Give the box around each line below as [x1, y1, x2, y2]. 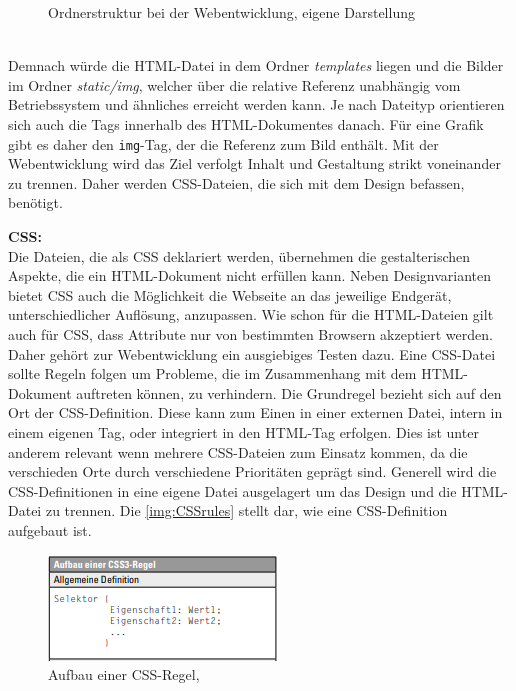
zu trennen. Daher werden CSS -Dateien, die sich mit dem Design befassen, [8, 172, 465, 193]
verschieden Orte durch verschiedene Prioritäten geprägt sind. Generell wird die [8, 461, 497, 482]
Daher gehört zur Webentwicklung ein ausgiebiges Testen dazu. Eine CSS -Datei [8, 343, 496, 364]
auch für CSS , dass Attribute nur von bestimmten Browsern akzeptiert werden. [8, 323, 493, 344]
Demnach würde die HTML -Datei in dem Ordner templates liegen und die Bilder [8, 55, 504, 76]
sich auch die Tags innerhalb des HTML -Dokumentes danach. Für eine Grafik [8, 113, 484, 134]
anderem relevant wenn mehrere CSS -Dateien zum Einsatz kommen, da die [8, 441, 468, 462]
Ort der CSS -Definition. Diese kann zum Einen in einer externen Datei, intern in [8, 402, 503, 423]
